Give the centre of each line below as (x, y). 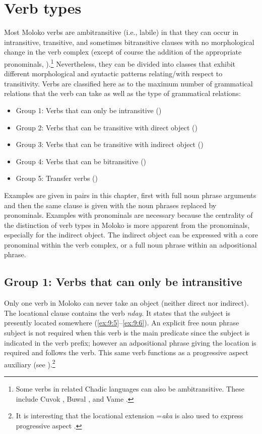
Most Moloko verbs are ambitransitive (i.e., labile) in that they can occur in (121, 32)
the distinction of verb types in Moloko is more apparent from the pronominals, (127, 225)
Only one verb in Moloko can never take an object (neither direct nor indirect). (126, 303)
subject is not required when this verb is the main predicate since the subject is (127, 333)
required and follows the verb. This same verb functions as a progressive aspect (126, 352)
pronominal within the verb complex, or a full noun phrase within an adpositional (130, 244)
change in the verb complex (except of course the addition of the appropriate (123, 52)
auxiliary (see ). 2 (30, 363)
